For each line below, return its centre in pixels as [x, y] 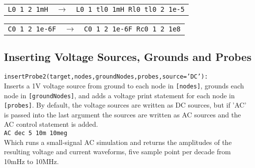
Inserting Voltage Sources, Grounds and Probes [128, 57]
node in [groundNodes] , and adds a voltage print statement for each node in [119, 95]
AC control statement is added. [51, 124]
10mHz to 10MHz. [31, 161]
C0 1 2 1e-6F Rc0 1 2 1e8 [132, 29]
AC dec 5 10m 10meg [36, 133]
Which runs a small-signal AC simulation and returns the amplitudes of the [118, 142]
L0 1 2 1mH [28, 9]
